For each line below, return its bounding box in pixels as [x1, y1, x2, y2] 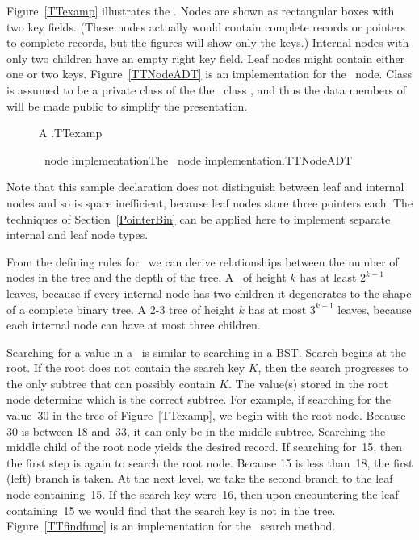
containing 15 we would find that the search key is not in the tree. [6, 501, 336, 518]
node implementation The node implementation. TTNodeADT [44, 151, 353, 168]
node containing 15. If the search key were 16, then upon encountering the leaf [6, 486, 399, 503]
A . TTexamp [39, 124, 103, 141]
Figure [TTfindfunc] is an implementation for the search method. [6, 517, 336, 534]
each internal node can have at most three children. [6, 316, 261, 333]
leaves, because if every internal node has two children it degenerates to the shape [6, 284, 412, 301]
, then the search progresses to [258, 359, 409, 376]
